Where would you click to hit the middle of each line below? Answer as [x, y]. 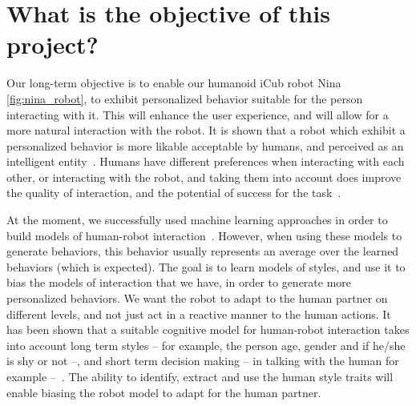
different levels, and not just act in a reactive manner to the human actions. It [199, 314]
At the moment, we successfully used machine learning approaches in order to [197, 220]
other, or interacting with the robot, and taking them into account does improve [204, 177]
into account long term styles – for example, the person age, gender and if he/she [206, 345]
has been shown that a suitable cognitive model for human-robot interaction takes [208, 330]
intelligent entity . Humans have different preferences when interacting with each [206, 161]
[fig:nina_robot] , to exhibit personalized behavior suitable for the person [185, 98]
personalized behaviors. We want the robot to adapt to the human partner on [197, 298]
